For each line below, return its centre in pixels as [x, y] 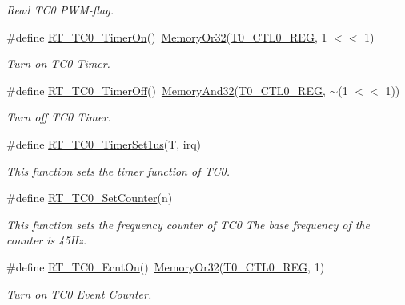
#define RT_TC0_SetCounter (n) [90, 198]
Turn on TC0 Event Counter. [79, 293]
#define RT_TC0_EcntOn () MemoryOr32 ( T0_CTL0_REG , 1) [166, 266]
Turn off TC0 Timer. [59, 117]
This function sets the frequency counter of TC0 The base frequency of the [188, 224]
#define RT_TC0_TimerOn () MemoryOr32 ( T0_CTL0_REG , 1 [167, 36]
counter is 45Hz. [47, 240]
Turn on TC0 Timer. [58, 63]
